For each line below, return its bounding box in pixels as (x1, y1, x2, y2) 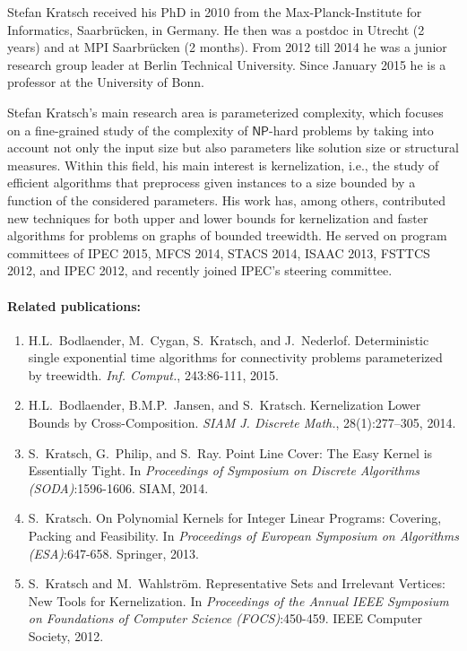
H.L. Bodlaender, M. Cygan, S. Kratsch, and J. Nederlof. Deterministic (28, 330, 429, 349)
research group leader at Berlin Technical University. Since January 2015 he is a (7, 55, 446, 74)
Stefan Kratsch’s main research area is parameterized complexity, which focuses (7, 102, 444, 121)
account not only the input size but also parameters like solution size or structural (7, 138, 459, 157)
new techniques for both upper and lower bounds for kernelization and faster (7, 208, 428, 227)
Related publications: (7, 296, 141, 315)
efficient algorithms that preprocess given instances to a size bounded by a (7, 173, 416, 192)
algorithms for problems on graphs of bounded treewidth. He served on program (7, 226, 447, 245)
